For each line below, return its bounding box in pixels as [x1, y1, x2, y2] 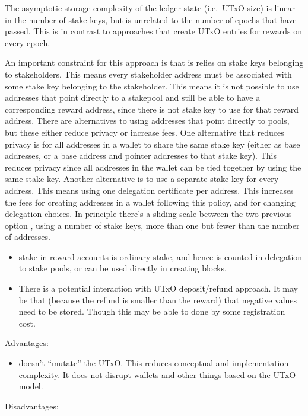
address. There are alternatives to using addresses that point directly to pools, [5, 114, 290, 127]
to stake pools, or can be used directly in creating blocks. [18, 262, 227, 274]
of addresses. [5, 231, 50, 243]
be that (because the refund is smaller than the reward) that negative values [18, 293, 297, 306]
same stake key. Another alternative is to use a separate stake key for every [5, 172, 279, 185]
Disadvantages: [5, 399, 59, 412]
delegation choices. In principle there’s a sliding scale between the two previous [5, 207, 292, 220]
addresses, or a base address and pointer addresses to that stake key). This [5, 149, 277, 162]
